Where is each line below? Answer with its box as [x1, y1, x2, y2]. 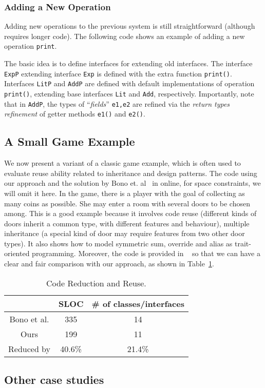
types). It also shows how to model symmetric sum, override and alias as [4, 238, 233, 248]
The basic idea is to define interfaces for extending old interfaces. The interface [4, 58, 253, 69]
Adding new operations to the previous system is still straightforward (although [4, 21, 255, 31]
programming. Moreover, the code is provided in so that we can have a [32, 248, 260, 259]
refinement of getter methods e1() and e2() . [4, 108, 145, 119]
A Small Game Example [4, 133, 135, 149]
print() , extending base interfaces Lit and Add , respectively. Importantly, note [4, 88, 254, 99]
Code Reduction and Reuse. [46, 277, 146, 289]
